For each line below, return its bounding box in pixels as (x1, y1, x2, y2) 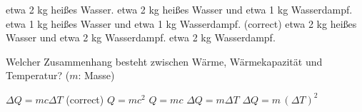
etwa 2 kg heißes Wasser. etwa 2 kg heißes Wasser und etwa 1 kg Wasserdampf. (6, 2, 353, 16)
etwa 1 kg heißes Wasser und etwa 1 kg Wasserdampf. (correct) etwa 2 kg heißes (6, 16, 357, 31)
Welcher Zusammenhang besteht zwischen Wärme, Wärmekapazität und (6, 54, 323, 68)
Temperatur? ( (6, 68, 70, 83)
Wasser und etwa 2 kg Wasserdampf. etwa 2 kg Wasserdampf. (6, 30, 276, 45)
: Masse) (78, 68, 115, 83)
